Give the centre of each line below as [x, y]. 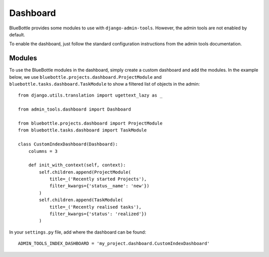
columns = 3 [43, 151]
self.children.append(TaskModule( [81, 200]
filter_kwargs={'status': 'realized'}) [98, 214]
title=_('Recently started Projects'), [98, 179]
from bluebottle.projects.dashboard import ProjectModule [90, 123]
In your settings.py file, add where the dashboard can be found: [78, 232]
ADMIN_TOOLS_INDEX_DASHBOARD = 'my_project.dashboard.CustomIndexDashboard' [114, 244]
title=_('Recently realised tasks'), [96, 207]
